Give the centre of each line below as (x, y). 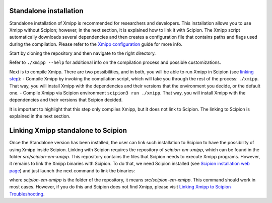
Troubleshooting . (27, 194)
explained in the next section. (40, 116)
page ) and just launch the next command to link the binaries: (72, 170)
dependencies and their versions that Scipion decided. (66, 100)
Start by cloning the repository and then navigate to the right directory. (83, 53)
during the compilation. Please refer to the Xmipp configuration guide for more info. (96, 44)
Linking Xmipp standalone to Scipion (68, 131)
